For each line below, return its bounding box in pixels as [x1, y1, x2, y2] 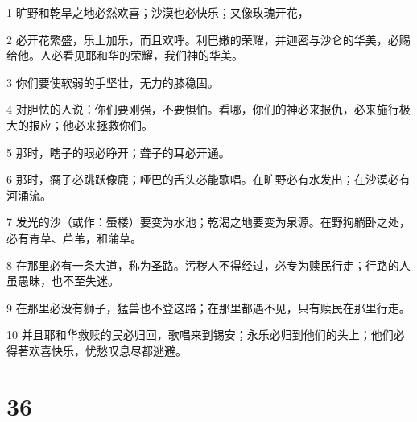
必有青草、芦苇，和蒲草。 [6, 229, 142, 246]
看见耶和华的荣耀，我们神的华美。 [62, 47, 243, 64]
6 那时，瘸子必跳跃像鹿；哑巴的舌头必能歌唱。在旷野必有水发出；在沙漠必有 [6, 171, 411, 188]
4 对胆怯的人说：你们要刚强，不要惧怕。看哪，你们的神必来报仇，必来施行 [6, 101, 399, 118]
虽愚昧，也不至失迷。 [6, 272, 119, 289]
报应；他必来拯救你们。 [28, 116, 153, 133]
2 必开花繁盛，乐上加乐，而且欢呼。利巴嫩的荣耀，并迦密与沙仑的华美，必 [6, 31, 399, 48]
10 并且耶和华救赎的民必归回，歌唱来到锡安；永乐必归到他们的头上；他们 [6, 326, 394, 343]
